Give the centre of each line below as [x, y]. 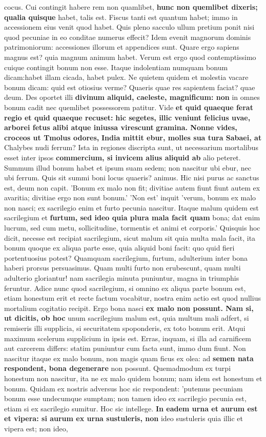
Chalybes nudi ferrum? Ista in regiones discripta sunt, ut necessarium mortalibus [131, 147]
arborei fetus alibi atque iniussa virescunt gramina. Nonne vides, [121, 127]
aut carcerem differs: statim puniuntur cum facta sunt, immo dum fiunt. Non [125, 348]
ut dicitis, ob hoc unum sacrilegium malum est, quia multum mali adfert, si [127, 318]
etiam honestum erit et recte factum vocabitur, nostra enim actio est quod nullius [132, 298]
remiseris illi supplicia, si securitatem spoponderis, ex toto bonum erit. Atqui [125, 328]
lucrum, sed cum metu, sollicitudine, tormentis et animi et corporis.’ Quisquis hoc [132, 228]
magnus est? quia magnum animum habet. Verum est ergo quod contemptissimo [130, 57]
